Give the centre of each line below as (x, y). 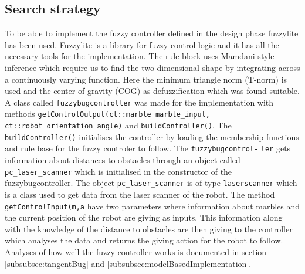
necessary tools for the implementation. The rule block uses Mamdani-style (140, 56)
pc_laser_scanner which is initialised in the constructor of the (118, 171)
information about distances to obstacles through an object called (123, 160)
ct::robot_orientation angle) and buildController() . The (118, 125)
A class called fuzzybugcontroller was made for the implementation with (139, 102)
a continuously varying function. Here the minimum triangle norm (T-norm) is (146, 79)
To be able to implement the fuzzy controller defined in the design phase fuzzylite (152, 33)
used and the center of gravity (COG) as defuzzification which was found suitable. (152, 91)
